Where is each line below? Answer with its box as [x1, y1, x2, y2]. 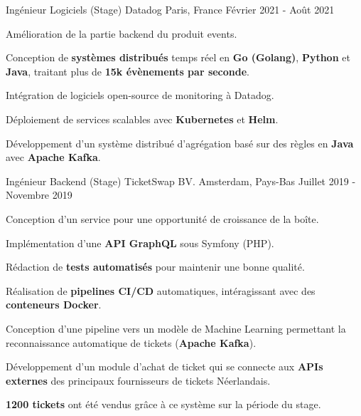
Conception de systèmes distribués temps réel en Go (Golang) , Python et [6, 50, 350, 65]
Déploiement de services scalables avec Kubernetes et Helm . [6, 111, 279, 126]
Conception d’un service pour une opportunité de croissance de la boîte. [6, 211, 319, 226]
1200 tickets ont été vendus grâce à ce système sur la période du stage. [6, 397, 321, 412]
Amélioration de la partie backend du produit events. [6, 26, 237, 41]
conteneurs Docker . [6, 297, 102, 312]
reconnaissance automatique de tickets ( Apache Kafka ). [6, 335, 257, 350]
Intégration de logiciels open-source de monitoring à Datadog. [6, 88, 274, 103]
